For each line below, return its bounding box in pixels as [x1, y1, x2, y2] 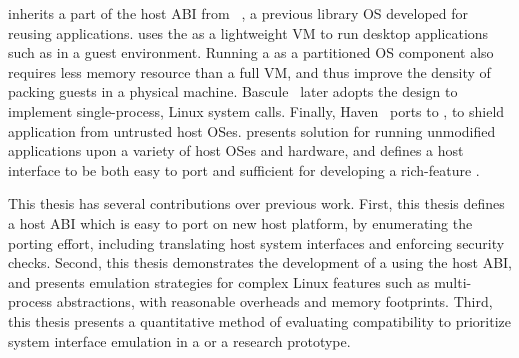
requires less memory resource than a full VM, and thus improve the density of [8, 61, 491, 82]
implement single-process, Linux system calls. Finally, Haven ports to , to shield [8, 100, 505, 121]
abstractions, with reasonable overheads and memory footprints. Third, [56, 291, 493, 312]
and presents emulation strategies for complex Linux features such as [8, 271, 430, 292]
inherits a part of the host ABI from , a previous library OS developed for [8, 3, 469, 23]
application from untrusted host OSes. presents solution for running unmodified [8, 120, 496, 141]
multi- [434, 271, 472, 292]
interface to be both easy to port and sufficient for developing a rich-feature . [8, 159, 480, 180]
